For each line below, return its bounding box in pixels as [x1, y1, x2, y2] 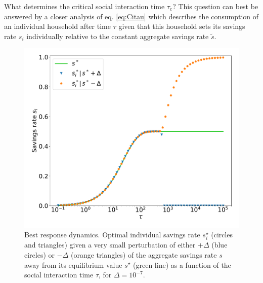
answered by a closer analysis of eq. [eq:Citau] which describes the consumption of [4, 11, 259, 21]
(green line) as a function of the [133, 259, 231, 270]
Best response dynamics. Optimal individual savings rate [24, 229, 200, 240]
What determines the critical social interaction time [4, 1, 165, 11]
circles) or [24, 249, 55, 260]
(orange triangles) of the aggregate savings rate [70, 249, 217, 260]
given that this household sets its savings [118, 21, 245, 31]
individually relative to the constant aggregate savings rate [26, 30, 209, 41]
